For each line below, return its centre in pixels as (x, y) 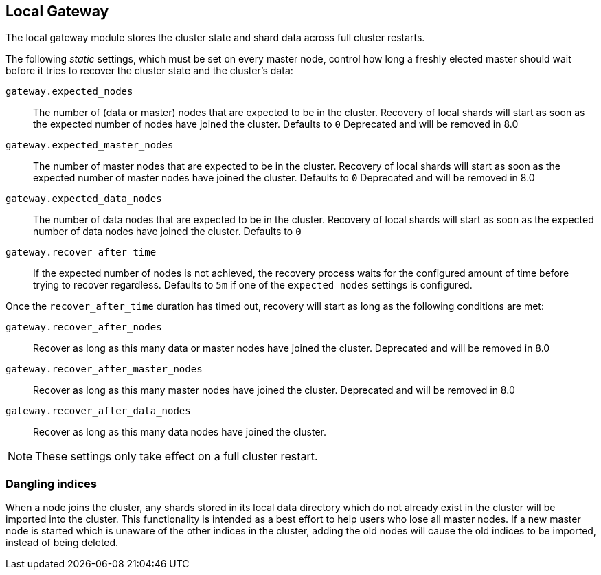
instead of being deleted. (62, 543)
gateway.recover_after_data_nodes (98, 411)
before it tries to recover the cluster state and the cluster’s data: (149, 71)
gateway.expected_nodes (69, 92)
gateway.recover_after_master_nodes (104, 369)
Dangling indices (51, 483)
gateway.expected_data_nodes (84, 199)
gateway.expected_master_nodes (90, 145)
